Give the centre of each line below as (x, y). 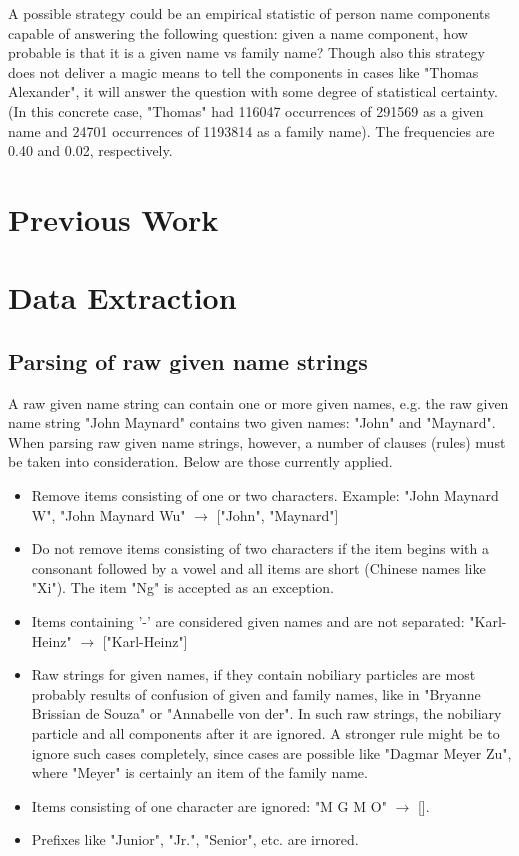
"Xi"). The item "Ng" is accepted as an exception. (183, 587)
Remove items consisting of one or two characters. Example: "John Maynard (265, 495)
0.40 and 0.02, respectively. (90, 150)
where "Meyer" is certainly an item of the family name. (199, 772)
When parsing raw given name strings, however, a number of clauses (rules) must (257, 441)
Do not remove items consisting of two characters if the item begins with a (260, 548)
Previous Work (113, 218)
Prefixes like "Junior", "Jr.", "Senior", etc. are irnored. (195, 839)
